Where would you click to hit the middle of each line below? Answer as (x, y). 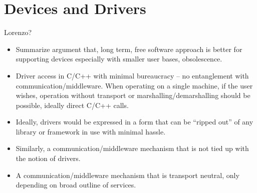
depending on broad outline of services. (76, 185)
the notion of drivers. (48, 158)
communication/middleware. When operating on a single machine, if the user (134, 85)
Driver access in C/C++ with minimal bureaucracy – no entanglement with (132, 75)
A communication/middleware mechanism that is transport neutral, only (127, 175)
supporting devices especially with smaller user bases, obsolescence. (119, 59)
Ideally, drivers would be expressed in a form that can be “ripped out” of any (135, 122)
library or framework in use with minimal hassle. (91, 131)
